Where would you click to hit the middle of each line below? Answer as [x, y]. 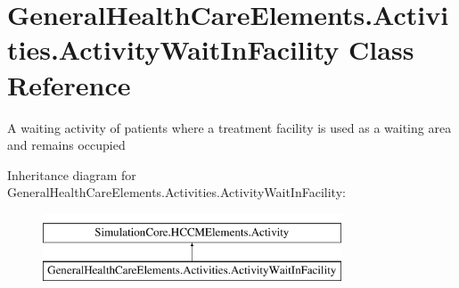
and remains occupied [66, 145]
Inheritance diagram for [72, 174]
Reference [69, 84]
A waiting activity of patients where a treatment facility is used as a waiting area [229, 127]
